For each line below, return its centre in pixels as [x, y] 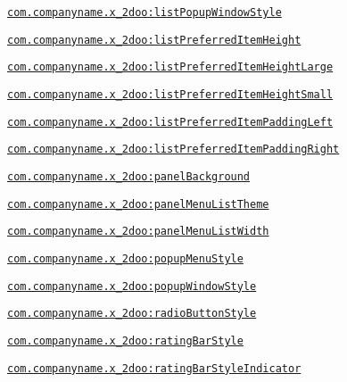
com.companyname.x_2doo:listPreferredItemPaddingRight [173, 149]
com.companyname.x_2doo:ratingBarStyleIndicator [154, 368]
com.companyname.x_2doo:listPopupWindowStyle [145, 12]
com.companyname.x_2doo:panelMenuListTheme [138, 204]
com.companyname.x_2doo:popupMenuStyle [125, 258]
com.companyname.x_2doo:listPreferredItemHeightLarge [170, 67]
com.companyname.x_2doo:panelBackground [129, 176]
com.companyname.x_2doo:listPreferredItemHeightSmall [170, 94]
